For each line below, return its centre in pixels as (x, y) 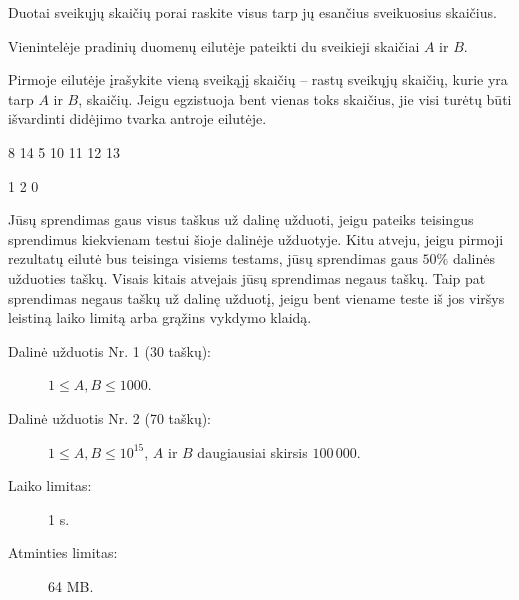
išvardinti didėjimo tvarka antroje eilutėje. (137, 118)
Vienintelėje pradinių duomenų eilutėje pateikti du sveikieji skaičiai (214, 45)
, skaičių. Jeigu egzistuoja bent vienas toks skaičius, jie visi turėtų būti (295, 98)
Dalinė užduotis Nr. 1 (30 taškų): (110, 350)
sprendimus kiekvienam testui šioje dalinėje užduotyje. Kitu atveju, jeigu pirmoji (256, 238)
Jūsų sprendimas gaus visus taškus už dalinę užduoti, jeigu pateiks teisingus (241, 219)
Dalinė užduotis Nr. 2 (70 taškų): (110, 417)
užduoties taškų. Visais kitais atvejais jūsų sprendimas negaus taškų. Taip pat (247, 277)
